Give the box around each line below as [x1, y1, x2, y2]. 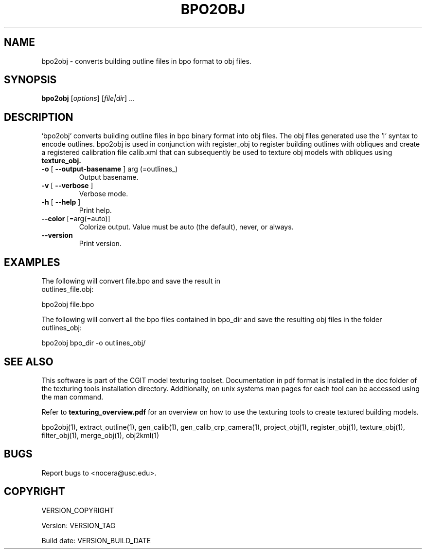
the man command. [41, 392, 104, 401]
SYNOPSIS [4, 74, 57, 86]
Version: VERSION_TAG [41, 521, 116, 530]
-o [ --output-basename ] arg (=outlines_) [41, 165, 178, 173]
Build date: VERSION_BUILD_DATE [41, 536, 151, 545]
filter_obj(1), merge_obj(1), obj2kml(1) [41, 431, 160, 439]
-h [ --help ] [41, 198, 81, 207]
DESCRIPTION [4, 111, 73, 123]
